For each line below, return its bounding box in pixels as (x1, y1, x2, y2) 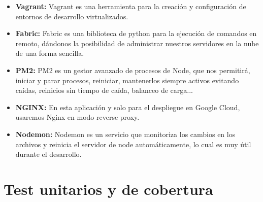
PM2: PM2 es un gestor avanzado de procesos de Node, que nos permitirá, (15, 64, 250, 75)
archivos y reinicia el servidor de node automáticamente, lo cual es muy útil (15, 139, 251, 149)
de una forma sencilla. (15, 48, 84, 58)
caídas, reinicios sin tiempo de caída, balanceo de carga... (15, 85, 193, 95)
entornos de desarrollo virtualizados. (15, 11, 128, 21)
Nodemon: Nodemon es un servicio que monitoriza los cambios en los (15, 128, 236, 139)
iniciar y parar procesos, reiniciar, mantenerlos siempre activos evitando (15, 75, 239, 85)
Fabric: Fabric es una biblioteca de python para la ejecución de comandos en (15, 28, 257, 39)
